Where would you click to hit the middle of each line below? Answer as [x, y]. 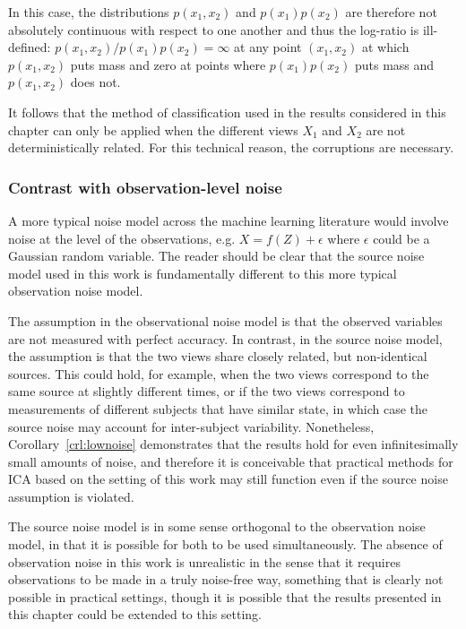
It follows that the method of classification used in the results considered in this [227, 112]
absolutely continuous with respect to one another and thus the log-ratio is [214, 29]
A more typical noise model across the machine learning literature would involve [229, 220]
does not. [95, 82]
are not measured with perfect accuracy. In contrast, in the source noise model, [225, 338]
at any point [268, 47]
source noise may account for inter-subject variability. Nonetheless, [191, 426]
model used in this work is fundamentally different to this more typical [203, 273]
